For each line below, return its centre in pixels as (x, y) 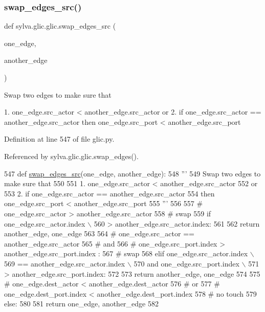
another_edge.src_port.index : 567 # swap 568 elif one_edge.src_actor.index (126, 253)
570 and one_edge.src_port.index (186, 263)
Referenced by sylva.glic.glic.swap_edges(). (71, 156)
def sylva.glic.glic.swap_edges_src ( (60, 26)
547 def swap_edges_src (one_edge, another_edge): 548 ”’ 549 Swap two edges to (132, 173)
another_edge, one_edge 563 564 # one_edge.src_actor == (99, 233)
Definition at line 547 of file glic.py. (59, 139)
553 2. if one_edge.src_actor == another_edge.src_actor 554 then (109, 193)
